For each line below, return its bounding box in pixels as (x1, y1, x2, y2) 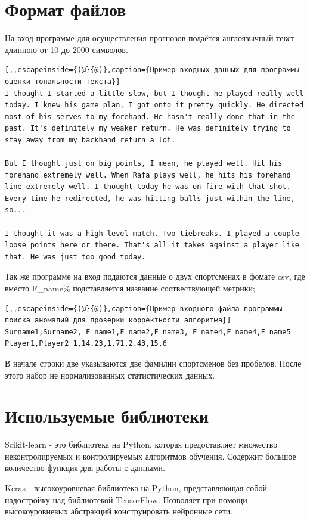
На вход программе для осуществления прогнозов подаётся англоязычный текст (5, 32, 295, 44)
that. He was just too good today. (5, 252, 146, 261)
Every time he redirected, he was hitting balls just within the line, (5, 194, 295, 203)
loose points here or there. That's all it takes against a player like (5, 241, 299, 250)
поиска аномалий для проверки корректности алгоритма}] (5, 316, 231, 325)
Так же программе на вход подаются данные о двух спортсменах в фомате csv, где (5, 270, 305, 283)
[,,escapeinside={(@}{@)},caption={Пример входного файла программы (5, 304, 283, 313)
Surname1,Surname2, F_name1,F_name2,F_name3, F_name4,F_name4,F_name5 (5, 327, 291, 336)
